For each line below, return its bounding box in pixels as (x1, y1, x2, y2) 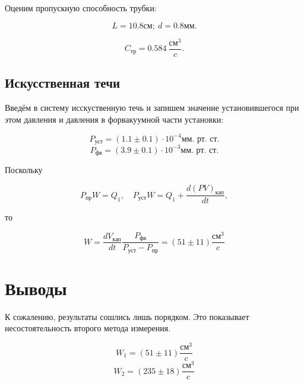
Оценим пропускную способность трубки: (5, 2, 157, 14)
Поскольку (5, 164, 43, 176)
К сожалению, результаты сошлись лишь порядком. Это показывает (5, 310, 249, 322)
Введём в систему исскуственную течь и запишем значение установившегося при (5, 101, 299, 113)
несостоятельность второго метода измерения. (5, 322, 171, 334)
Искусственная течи (5, 73, 121, 92)
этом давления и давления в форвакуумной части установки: (5, 113, 224, 125)
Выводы (5, 276, 67, 300)
